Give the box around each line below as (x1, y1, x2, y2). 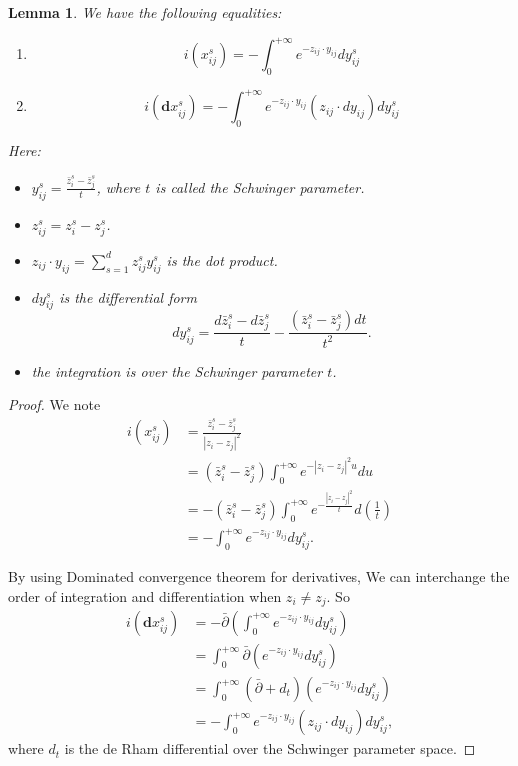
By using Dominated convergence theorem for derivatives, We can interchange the (8, 565, 510, 586)
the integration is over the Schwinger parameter (31, 360, 323, 381)
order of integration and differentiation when (8, 585, 282, 606)
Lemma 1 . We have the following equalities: (8, 2, 282, 22)
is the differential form (59, 286, 197, 307)
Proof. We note (8, 394, 101, 415)
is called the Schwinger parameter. (155, 176, 365, 197)
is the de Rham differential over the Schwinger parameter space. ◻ (64, 738, 476, 759)
